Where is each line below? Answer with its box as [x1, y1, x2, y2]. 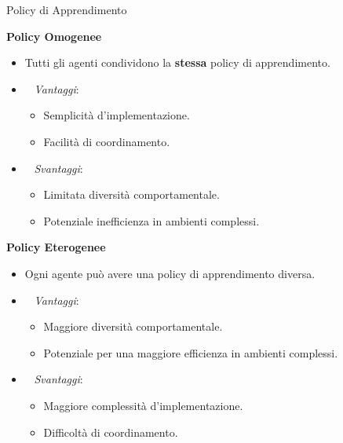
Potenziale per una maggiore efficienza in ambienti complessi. [43, 344, 338, 361]
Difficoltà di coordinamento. [43, 423, 178, 440]
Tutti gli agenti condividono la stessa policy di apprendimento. [24, 54, 330, 71]
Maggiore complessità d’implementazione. [43, 397, 243, 413]
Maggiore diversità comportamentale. [43, 318, 223, 335]
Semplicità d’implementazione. [43, 107, 190, 123]
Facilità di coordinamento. [43, 133, 170, 149]
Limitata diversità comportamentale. [43, 186, 220, 203]
